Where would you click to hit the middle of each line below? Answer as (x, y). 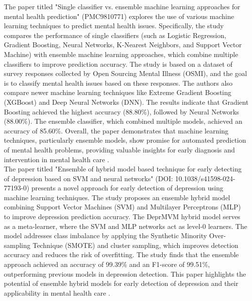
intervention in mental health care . (57, 159)
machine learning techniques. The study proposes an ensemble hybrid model (117, 197)
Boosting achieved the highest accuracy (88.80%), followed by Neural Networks (122, 111)
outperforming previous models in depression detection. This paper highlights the (125, 273)
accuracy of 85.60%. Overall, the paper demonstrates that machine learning (116, 130)
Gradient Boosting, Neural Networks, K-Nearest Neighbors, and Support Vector (123, 45)
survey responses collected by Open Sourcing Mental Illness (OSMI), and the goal (126, 73)
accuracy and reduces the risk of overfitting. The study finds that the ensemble (121, 254)
